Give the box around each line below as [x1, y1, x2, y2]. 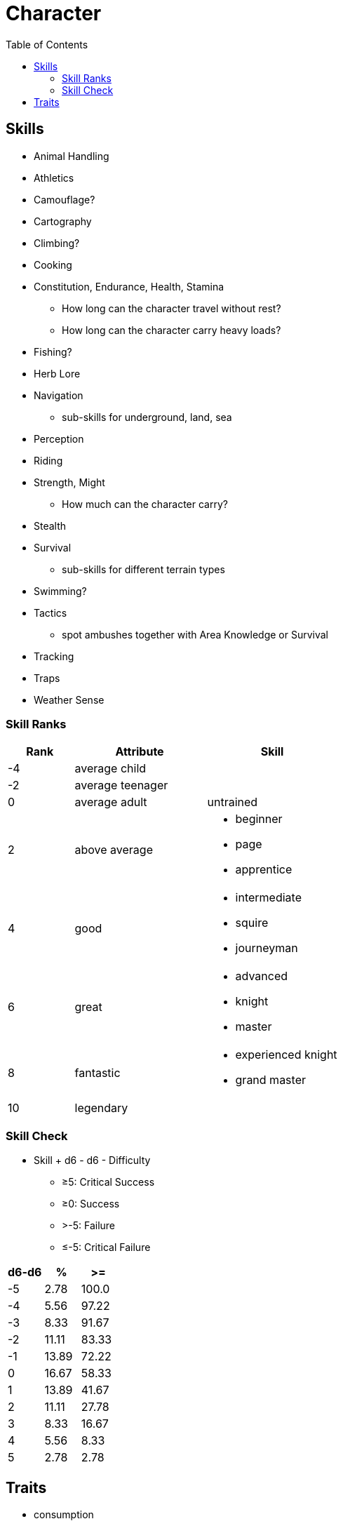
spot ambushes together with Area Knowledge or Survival [62, 628, 329, 641]
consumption [34, 1508, 94, 1520]
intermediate [235, 890, 302, 905]
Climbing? [34, 236, 80, 249]
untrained [207, 795, 258, 810]
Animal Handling [34, 149, 109, 162]
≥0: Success [62, 1198, 120, 1210]
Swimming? [34, 584, 87, 597]
